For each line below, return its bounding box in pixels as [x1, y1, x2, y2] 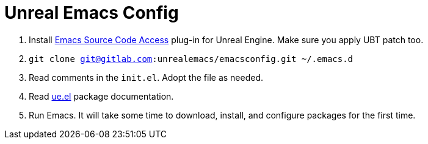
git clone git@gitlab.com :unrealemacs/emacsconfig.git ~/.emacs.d [29, 53, 354, 64]
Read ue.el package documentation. [29, 91, 174, 101]
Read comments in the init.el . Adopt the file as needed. [29, 72, 264, 83]
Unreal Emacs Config [4, 2, 179, 23]
